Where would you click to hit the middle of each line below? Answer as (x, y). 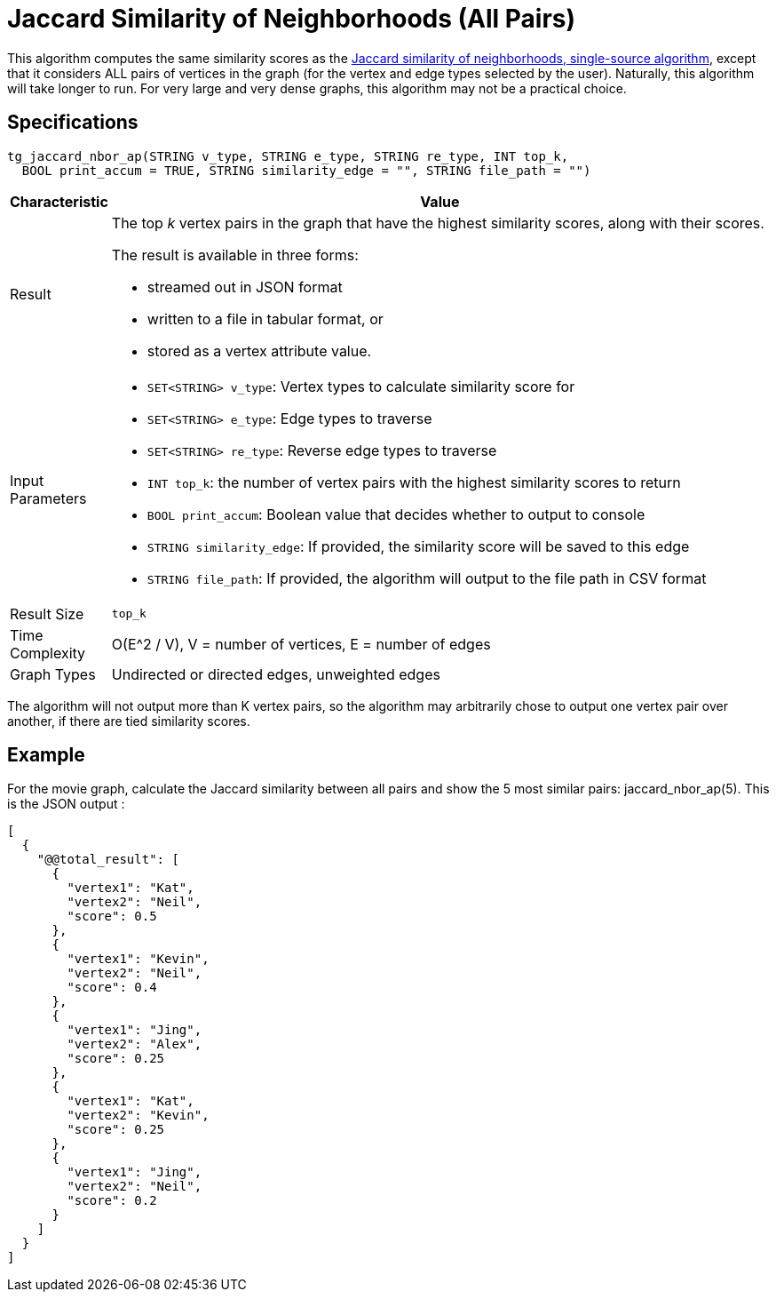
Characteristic (59, 201)
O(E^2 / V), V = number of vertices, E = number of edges (301, 644)
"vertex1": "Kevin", (138, 959)
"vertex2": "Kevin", (138, 1116)
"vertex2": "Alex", (135, 1044)
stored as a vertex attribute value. (259, 351)
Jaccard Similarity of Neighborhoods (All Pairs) (292, 19)
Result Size (47, 614)
